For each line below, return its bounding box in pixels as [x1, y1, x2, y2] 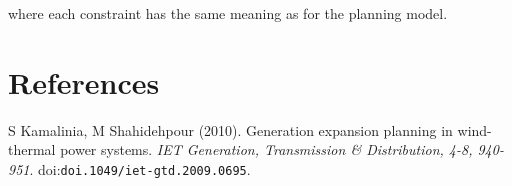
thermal [8, 139, 56, 160]
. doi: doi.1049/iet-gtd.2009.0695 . [29, 158, 251, 179]
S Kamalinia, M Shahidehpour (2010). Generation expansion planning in [8, 119, 453, 140]
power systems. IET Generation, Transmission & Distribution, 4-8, [60, 139, 473, 160]
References [8, 61, 160, 102]
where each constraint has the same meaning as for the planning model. [8, 3, 448, 23]
